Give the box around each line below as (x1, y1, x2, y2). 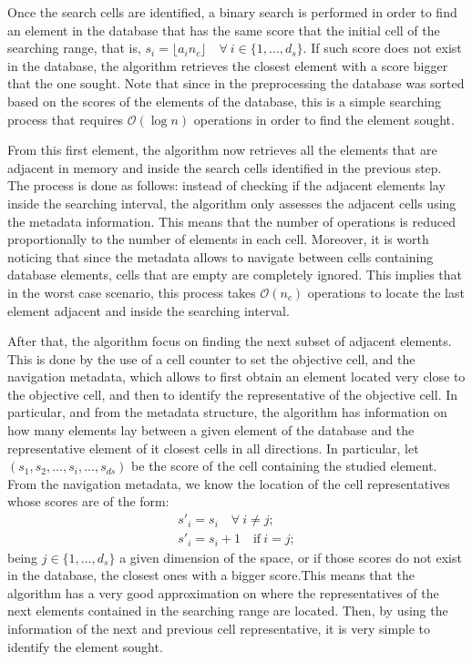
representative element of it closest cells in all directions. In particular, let (7, 438, 419, 457)
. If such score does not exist (303, 38, 462, 57)
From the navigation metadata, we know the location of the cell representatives (7, 474, 450, 493)
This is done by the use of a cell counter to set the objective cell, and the (7, 349, 416, 368)
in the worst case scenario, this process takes (7, 282, 256, 301)
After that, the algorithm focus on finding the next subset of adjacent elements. (7, 331, 452, 351)
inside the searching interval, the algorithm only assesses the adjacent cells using (7, 193, 457, 212)
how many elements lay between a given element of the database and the (7, 421, 415, 440)
